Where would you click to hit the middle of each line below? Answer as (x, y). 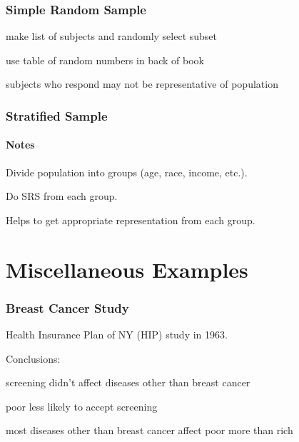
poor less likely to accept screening (82, 406)
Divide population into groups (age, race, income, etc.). (127, 172)
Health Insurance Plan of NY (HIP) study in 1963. (117, 335)
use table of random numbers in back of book (105, 60)
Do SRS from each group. (62, 196)
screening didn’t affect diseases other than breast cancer (128, 382)
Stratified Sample (57, 115)
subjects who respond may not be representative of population (142, 84)
